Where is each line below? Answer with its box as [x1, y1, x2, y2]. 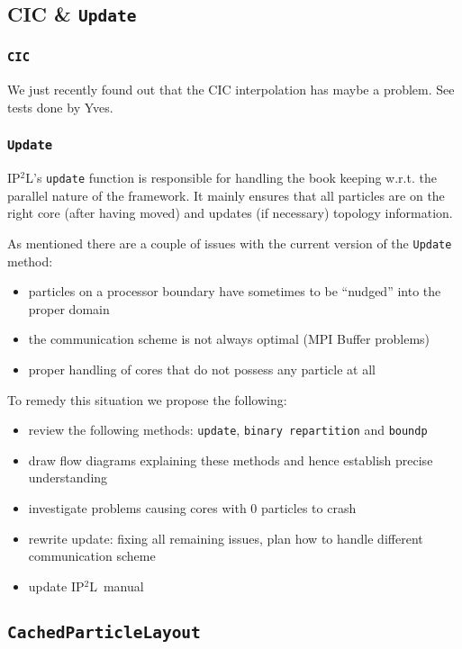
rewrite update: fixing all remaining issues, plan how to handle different [28, 528, 423, 547]
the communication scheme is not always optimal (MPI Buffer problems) [28, 329, 430, 348]
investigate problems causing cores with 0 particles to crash [28, 499, 357, 518]
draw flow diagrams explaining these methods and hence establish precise [28, 450, 433, 469]
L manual [89, 576, 144, 595]
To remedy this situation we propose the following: [7, 390, 287, 409]
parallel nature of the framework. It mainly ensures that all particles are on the [7, 185, 445, 204]
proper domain [28, 299, 110, 318]
